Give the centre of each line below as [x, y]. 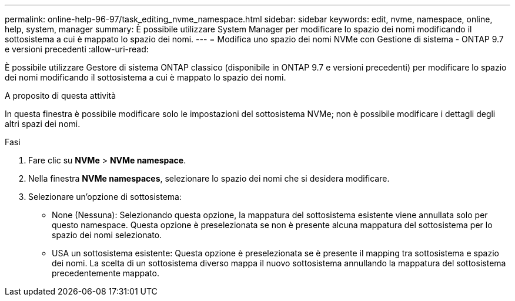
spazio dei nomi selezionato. [107, 235]
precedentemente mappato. [106, 273]
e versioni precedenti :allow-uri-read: [77, 49]
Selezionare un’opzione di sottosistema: [105, 197]
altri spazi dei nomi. [43, 124]
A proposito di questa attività [61, 96]
